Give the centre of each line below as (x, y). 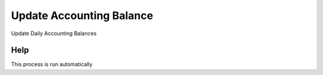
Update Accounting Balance (82, 15)
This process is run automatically (52, 64)
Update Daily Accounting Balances (54, 33)
